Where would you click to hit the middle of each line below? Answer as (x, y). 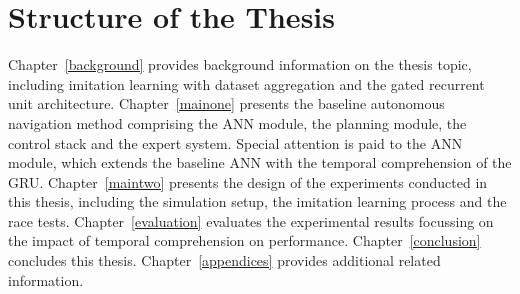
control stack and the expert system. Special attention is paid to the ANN (235, 142)
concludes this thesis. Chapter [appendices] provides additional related (224, 260)
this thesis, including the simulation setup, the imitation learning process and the (257, 201)
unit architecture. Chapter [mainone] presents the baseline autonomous (226, 103)
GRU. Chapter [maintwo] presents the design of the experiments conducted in (248, 181)
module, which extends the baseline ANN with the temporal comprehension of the (260, 162)
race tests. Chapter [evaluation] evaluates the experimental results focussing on (251, 220)
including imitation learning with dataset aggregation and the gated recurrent (246, 83)
